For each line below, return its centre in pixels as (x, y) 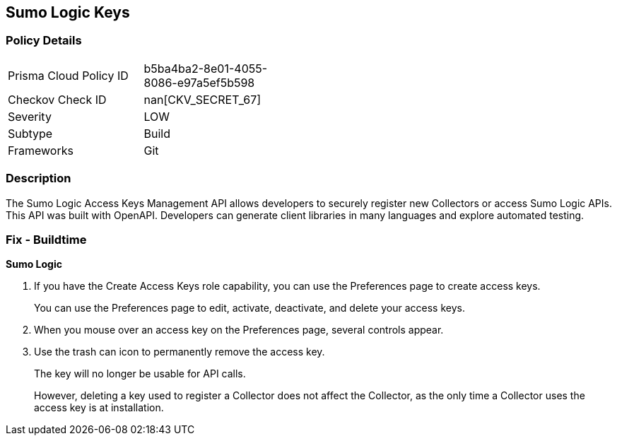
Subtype (30, 133)
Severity (30, 116)
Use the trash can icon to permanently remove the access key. (180, 352)
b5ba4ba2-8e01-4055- (206, 68)
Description (39, 178)
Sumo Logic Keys (68, 12)
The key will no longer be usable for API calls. (140, 374)
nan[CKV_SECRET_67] (202, 99)
